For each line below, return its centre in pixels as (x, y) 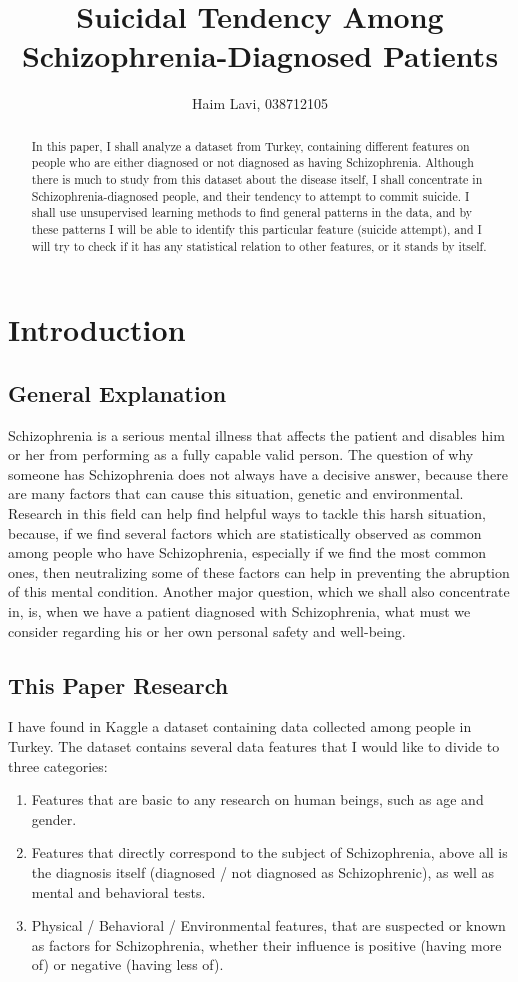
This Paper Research (118, 684)
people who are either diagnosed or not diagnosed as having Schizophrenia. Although (252, 162)
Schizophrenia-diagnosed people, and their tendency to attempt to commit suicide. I (250, 195)
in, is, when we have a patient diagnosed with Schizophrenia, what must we (239, 611)
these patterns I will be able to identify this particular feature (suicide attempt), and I (256, 228)
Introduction (97, 329)
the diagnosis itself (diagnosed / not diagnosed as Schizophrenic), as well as (263, 871)
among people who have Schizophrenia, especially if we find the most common (247, 552)
